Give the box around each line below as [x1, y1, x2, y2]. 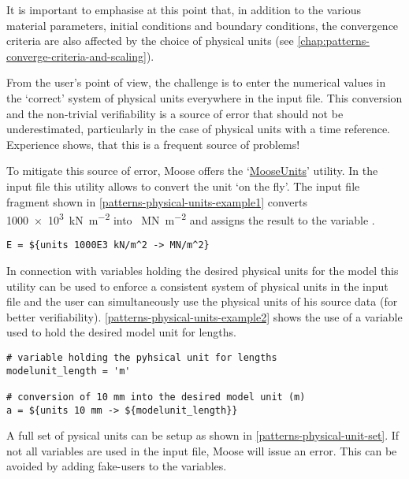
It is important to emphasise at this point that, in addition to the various [6, 2, 362, 17]
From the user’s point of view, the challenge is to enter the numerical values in [6, 74, 386, 91]
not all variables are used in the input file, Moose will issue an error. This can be [6, 442, 397, 459]
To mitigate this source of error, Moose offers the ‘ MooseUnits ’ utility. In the [6, 162, 378, 179]
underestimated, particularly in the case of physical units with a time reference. [6, 121, 391, 137]
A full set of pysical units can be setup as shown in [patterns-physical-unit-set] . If [6, 427, 400, 444]
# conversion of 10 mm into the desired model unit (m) [6, 391, 306, 403]
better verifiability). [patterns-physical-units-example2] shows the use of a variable [6, 308, 403, 325]
